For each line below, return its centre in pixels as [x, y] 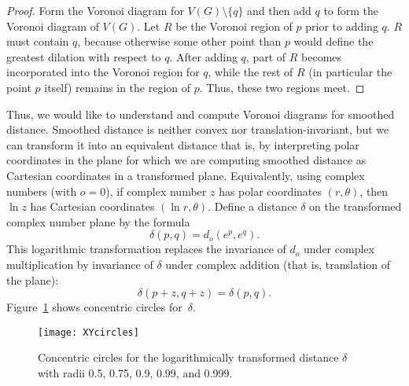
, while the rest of [251, 72]
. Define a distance [252, 206]
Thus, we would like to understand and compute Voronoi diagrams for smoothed [201, 114]
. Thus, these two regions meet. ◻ [282, 87]
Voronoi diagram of [53, 26]
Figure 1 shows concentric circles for [94, 307]
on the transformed [356, 206]
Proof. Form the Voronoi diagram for [95, 10]
